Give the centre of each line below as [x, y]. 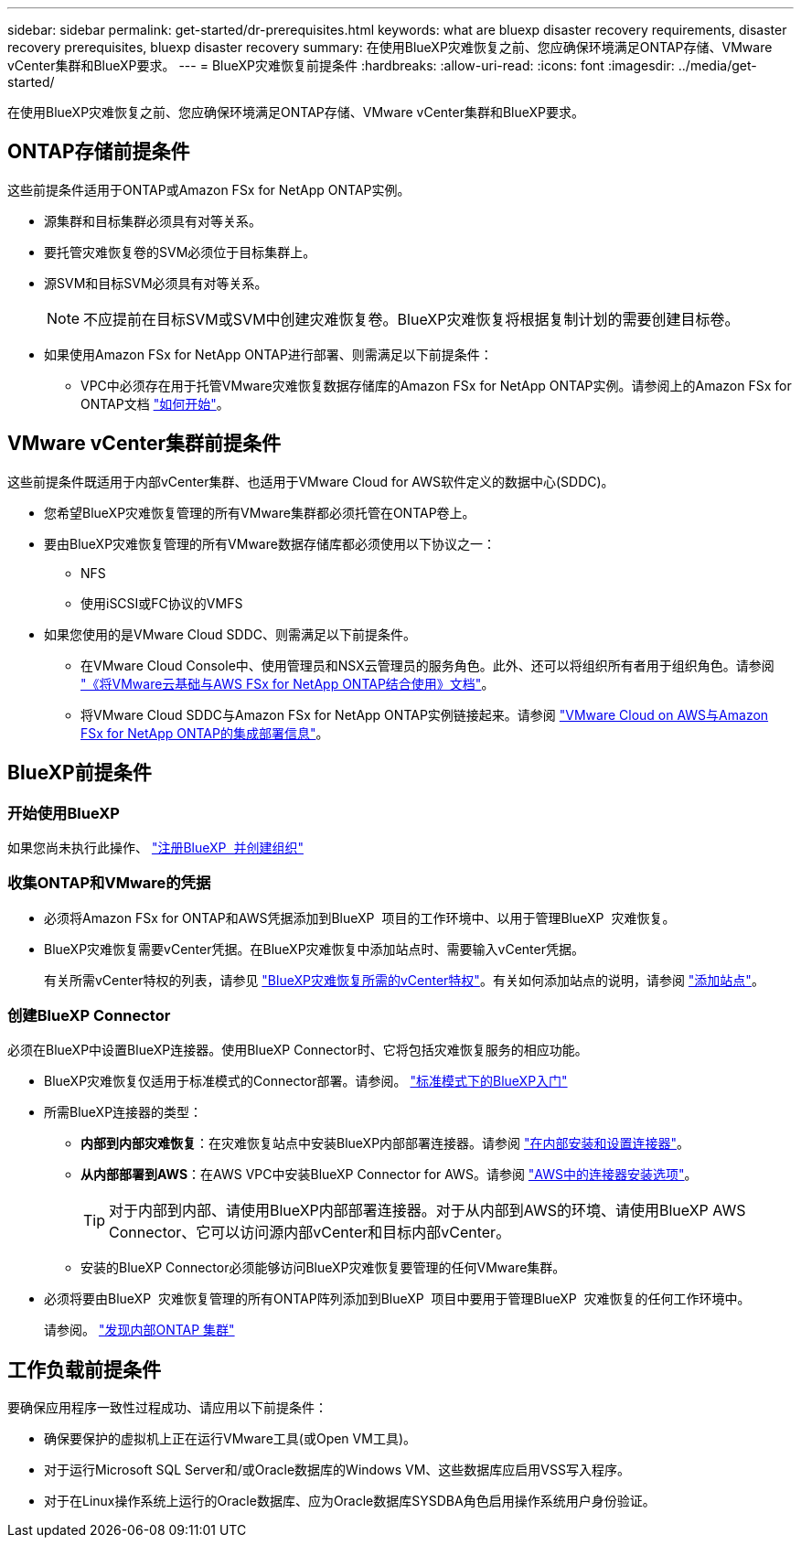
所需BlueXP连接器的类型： [123, 1112]
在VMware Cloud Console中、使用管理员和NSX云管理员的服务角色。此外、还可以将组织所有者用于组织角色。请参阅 [427, 665]
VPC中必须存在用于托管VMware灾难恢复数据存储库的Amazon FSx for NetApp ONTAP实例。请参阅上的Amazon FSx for [436, 385]
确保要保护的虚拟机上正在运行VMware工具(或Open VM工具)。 [230, 1439]
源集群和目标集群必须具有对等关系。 [153, 220]
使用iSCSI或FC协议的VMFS [162, 603]
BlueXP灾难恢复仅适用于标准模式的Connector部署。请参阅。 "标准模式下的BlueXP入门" [306, 1081]
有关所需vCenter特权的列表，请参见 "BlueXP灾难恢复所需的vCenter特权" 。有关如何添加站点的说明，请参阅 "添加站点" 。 [404, 980]
